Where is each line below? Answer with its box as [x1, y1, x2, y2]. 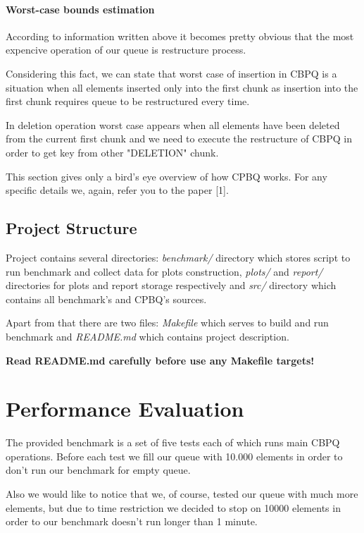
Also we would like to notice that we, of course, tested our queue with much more [6, 486, 358, 501]
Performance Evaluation [6, 394, 244, 423]
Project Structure [6, 217, 137, 239]
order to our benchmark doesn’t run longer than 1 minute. [6, 514, 258, 529]
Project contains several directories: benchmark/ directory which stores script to [6, 250, 351, 264]
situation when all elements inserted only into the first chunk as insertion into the [6, 80, 358, 94]
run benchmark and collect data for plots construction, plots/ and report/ [6, 264, 323, 278]
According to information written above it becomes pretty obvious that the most [6, 28, 354, 43]
